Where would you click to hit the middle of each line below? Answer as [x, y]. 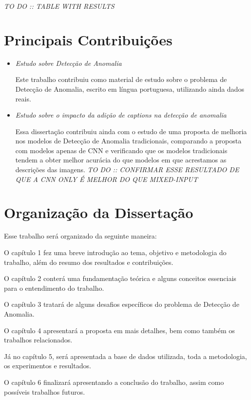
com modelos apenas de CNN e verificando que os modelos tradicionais [121, 150]
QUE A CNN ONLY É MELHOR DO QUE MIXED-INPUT [106, 179]
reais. [23, 98]
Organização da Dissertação [99, 212]
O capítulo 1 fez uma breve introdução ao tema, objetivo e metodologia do [115, 252]
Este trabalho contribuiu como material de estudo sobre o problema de [121, 79]
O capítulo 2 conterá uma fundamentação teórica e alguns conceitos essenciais [120, 278]
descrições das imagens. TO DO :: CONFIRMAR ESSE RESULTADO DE [127, 170]
